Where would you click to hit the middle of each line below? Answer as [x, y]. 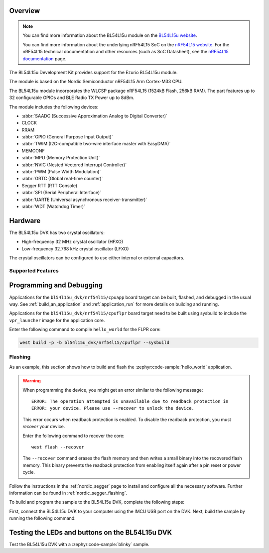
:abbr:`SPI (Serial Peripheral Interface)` [62, 193]
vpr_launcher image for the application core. [57, 320]
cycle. [29, 472]
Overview [25, 11]
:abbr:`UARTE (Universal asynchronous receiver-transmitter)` [84, 200]
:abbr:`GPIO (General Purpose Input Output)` [67, 137]
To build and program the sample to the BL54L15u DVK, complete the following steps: [97, 502]
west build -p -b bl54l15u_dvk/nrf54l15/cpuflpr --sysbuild [95, 343]
